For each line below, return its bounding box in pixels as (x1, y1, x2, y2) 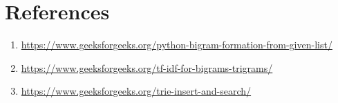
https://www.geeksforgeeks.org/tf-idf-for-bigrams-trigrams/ (21, 60, 273, 75)
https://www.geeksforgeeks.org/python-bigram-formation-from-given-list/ (21, 37, 332, 52)
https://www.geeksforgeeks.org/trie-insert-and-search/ (21, 84, 252, 98)
